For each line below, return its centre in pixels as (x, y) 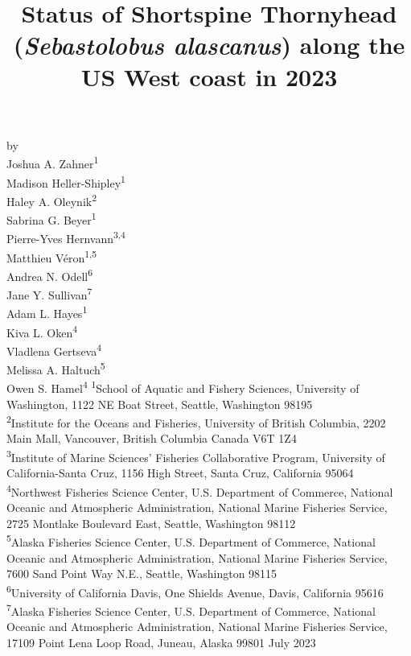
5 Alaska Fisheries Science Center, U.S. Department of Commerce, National (191, 540)
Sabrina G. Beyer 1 (51, 219)
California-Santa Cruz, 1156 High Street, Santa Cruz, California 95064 (180, 473)
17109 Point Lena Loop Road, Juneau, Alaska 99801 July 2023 (161, 642)
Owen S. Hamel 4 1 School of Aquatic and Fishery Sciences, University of (183, 387)
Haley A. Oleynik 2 (52, 200)
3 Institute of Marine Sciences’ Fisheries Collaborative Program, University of (196, 456)
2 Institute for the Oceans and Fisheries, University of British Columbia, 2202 (196, 421)
